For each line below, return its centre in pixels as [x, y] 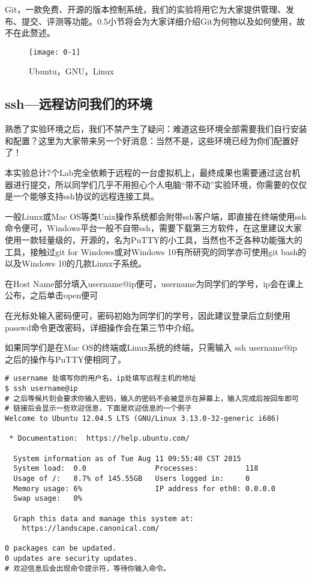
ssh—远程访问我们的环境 [79, 104]
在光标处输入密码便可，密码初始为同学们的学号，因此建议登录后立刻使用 [148, 315]
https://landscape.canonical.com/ [91, 529]
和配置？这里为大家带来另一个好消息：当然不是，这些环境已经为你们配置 [148, 140]
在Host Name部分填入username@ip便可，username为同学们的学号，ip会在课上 [154, 283]
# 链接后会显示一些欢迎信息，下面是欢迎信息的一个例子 [98, 409]
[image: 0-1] [55, 52]
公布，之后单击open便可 [52, 295]
